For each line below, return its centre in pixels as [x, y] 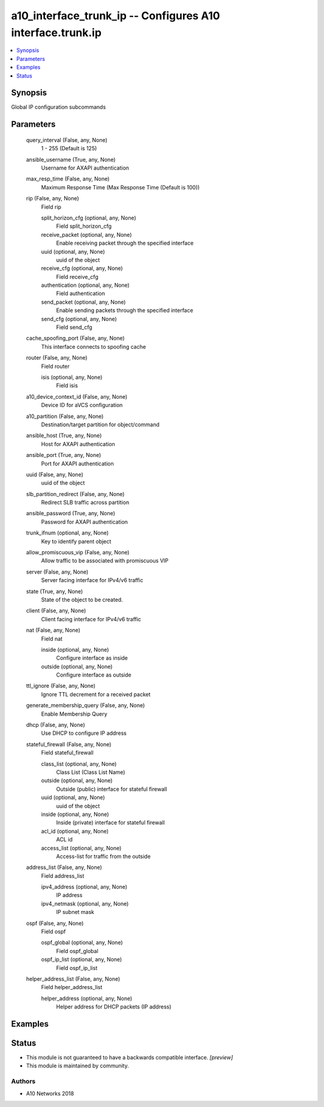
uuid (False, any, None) [55, 474]
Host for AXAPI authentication [78, 444]
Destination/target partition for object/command [100, 425]
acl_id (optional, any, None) [75, 831]
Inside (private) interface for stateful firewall [110, 823]
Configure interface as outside [94, 675]
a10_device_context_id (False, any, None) [77, 396]
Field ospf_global [77, 951]
